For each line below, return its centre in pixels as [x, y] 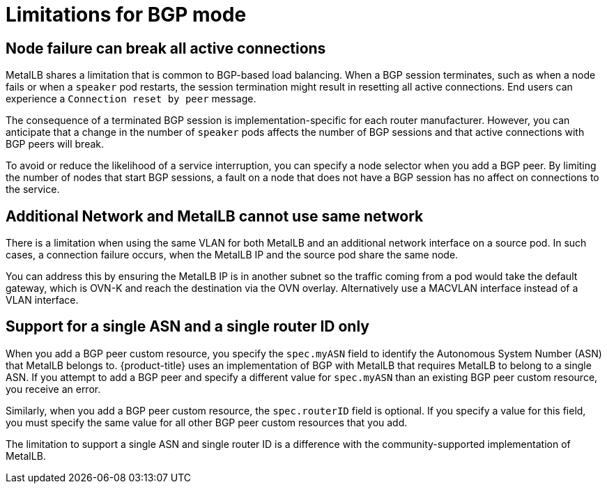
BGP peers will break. [55, 144]
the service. [33, 189]
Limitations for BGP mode [126, 15]
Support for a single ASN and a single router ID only [187, 327]
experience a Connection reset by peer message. [131, 99]
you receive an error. [53, 389]
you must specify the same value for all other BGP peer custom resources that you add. [207, 422]
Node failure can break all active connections [166, 48]
